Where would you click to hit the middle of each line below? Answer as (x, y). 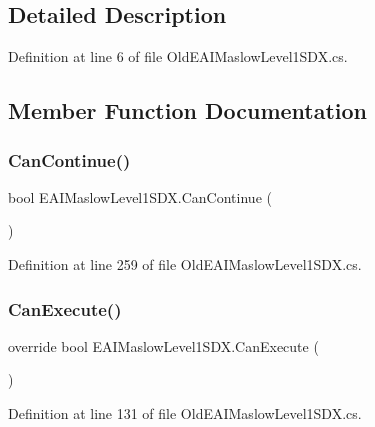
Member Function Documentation (188, 110)
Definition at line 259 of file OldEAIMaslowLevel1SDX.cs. (185, 263)
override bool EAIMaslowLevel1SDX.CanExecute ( (163, 345)
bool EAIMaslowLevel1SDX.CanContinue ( (140, 196)
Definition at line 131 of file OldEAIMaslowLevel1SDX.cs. (185, 412)
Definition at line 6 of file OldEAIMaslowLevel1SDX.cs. (178, 56)
